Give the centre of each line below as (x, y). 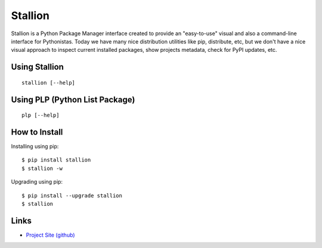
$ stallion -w (42, 168)
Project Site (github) (50, 235)
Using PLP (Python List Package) (73, 99)
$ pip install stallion (56, 160)
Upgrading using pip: (37, 182)
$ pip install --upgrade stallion (72, 196)
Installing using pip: (35, 147)
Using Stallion (37, 67)
